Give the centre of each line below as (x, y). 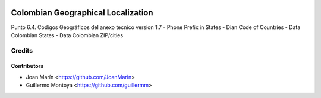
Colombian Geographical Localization (82, 13)
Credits (22, 50)
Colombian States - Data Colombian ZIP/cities (67, 35)
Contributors (27, 66)
